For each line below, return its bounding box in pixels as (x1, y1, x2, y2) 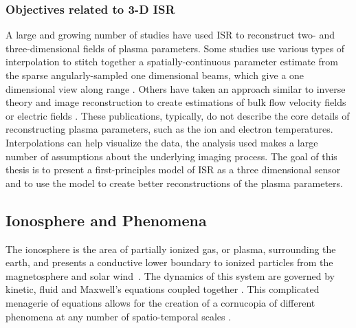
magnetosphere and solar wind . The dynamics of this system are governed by (5, 268, 335, 283)
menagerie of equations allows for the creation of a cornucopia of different (5, 295, 315, 309)
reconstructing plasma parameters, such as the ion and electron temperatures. (5, 122, 333, 136)
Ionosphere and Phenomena (5, 209, 207, 230)
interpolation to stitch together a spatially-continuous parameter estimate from (5, 54, 338, 69)
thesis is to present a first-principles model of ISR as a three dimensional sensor (5, 162, 341, 177)
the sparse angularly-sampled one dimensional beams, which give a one (5, 68, 304, 82)
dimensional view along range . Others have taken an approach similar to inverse (5, 81, 346, 96)
